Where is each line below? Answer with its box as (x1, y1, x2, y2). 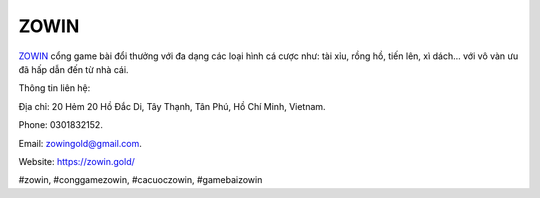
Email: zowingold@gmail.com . (18, 137, 142, 149)
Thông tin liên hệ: (18, 82, 91, 94)
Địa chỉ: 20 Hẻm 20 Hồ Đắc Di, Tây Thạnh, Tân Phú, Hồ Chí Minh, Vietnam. (18, 100, 326, 112)
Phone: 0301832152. (18, 119, 104, 131)
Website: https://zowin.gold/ (18, 155, 135, 167)
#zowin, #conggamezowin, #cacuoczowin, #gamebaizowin (18, 174, 263, 186)
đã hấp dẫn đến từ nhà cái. (18, 63, 129, 75)
